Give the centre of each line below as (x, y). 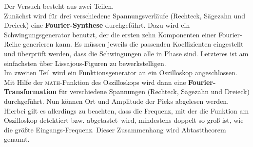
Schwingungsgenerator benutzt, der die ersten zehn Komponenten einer (110, 34)
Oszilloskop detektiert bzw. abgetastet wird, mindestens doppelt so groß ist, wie (124, 120)
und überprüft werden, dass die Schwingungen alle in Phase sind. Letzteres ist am (126, 53)
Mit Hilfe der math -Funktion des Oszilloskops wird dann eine (95, 82)
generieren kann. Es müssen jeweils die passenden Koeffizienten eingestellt (133, 44)
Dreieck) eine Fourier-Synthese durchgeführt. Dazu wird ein (97, 25)
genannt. (17, 139)
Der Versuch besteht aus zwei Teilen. (59, 6)
